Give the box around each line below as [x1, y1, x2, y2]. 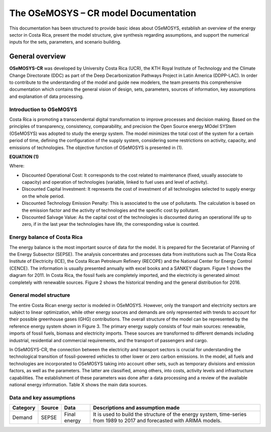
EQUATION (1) [9, 154, 39, 160]
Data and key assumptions [9, 394, 75, 401]
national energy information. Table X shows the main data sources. [9, 381, 148, 387]
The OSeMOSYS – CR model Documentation [9, 8, 197, 19]
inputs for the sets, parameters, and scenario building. [9, 39, 121, 45]
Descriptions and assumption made [93, 404, 180, 411]
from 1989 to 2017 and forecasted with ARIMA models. [93, 417, 222, 424]
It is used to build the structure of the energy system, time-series [93, 411, 247, 418]
